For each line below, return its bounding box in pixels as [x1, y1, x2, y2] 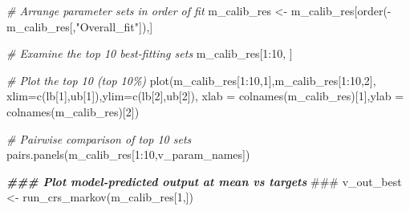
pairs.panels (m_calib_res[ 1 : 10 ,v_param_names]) [6, 146, 250, 163]
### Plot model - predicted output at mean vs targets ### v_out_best [6, 172, 402, 189]
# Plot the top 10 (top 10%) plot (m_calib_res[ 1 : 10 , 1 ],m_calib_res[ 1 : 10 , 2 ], [6, 71, 376, 88]
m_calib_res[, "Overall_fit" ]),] [6, 18, 153, 34]
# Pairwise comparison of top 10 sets [6, 130, 192, 147]
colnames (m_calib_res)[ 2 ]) [6, 103, 140, 120]
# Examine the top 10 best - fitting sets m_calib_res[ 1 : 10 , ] [6, 45, 293, 62]
